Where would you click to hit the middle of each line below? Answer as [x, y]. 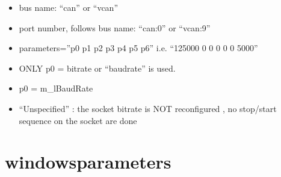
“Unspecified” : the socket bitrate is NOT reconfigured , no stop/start [148, 108]
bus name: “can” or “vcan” [69, 7]
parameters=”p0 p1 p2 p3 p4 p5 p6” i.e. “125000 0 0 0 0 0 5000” [138, 48]
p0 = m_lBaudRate [56, 88]
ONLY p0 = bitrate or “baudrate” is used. [97, 68]
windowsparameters [88, 162]
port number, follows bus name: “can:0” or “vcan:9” [115, 27]
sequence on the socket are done [78, 120]
